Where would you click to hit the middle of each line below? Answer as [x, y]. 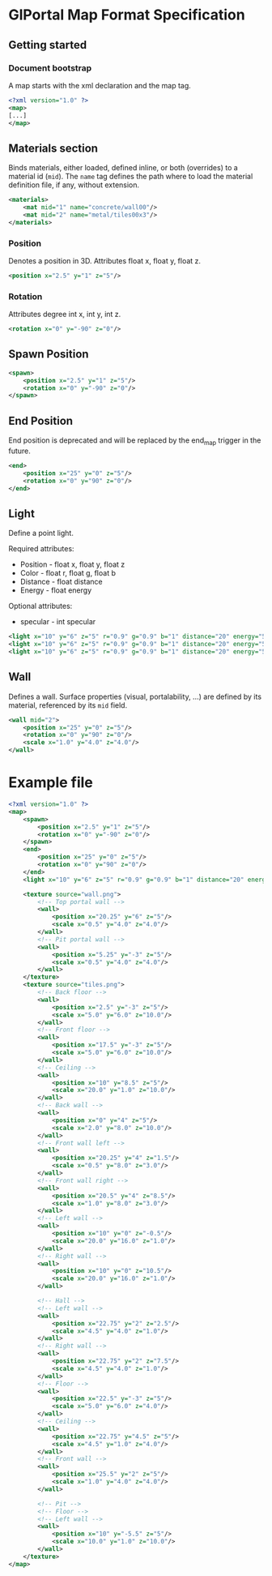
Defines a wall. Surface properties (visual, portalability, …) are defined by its [135, 696]
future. [19, 451]
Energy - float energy [56, 590]
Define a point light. [41, 533]
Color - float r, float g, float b [68, 573]
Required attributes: [41, 549]
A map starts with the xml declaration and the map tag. [100, 85]
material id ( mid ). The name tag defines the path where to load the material [131, 177]
